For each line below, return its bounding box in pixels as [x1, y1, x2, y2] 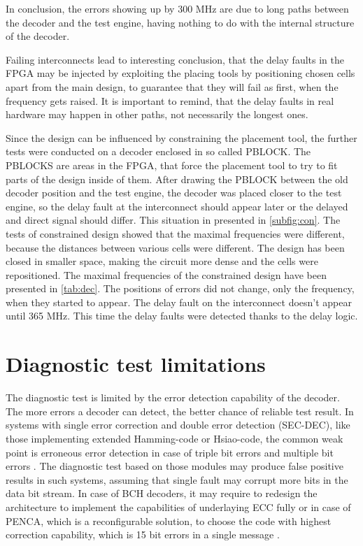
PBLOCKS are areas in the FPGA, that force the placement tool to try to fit [6, 157, 338, 172]
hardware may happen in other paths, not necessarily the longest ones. [6, 107, 308, 122]
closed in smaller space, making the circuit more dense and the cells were [6, 254, 318, 268]
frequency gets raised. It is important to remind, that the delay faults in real [6, 93, 334, 108]
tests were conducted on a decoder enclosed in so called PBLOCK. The [6, 144, 311, 159]
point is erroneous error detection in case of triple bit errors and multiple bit [6, 445, 334, 459]
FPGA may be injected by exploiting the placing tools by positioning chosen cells [6, 66, 355, 80]
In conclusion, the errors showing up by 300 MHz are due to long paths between [6, 1, 349, 15]
